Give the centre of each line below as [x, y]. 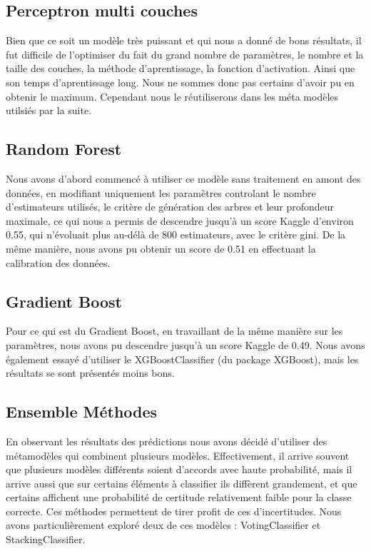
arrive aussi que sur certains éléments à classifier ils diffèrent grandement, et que [182, 483]
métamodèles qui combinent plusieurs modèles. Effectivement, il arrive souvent [178, 455]
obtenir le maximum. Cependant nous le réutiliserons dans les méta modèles [172, 96]
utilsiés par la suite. [49, 110]
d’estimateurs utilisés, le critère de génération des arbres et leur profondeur [170, 207]
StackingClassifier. [46, 539]
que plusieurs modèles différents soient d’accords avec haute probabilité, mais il [179, 469]
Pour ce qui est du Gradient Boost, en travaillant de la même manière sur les [174, 331]
